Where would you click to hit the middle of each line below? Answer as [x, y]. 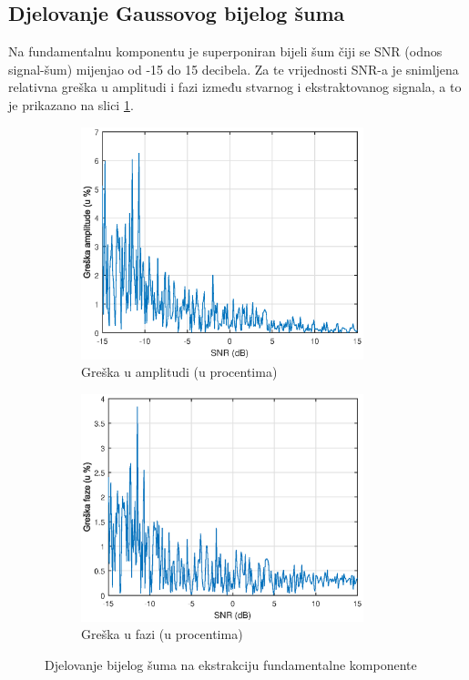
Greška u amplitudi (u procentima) [179, 372]
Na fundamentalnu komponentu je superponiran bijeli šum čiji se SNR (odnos [225, 51]
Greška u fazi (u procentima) [162, 634]
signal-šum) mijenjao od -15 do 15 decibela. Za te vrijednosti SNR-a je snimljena [234, 69]
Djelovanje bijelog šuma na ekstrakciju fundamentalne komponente [231, 664]
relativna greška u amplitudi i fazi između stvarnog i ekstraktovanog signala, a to [235, 87]
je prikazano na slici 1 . [71, 104]
